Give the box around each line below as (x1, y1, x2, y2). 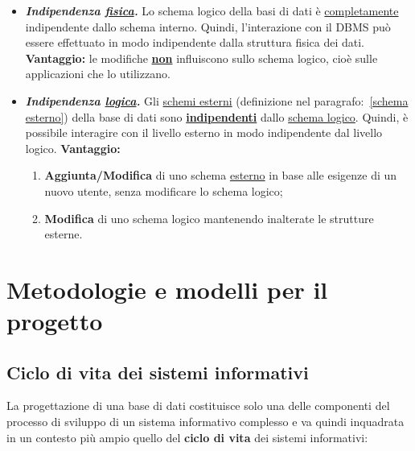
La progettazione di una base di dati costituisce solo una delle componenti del (6, 397, 390, 414)
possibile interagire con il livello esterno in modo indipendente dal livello (25, 124, 383, 141)
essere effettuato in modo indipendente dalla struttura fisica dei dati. (25, 34, 365, 51)
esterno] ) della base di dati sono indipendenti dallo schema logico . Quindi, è (25, 108, 409, 125)
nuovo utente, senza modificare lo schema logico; (44, 182, 283, 199)
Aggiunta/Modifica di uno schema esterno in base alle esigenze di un (44, 167, 397, 184)
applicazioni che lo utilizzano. (25, 65, 171, 82)
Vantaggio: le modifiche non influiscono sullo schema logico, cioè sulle (25, 49, 378, 66)
